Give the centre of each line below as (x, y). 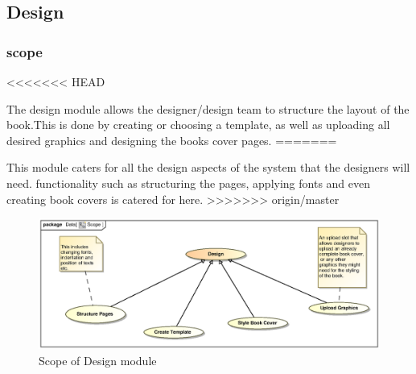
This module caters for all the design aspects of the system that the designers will (208, 167)
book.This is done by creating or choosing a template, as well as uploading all (198, 125)
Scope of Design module (98, 361)
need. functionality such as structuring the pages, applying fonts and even (189, 183)
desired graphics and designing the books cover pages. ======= (172, 140)
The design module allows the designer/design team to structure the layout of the (208, 108)
